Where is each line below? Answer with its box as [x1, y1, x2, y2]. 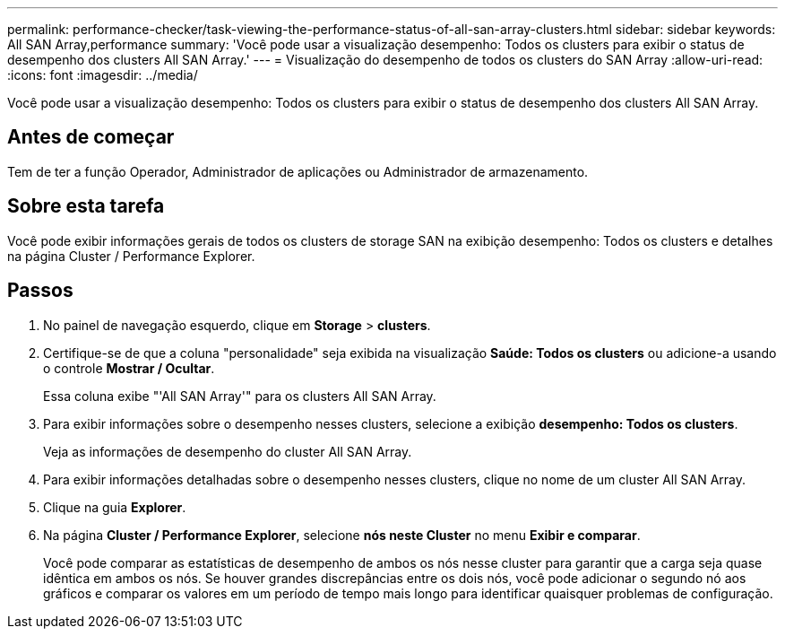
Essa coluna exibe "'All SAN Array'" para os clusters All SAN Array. [43, 388, 436, 404]
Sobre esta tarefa [7, 195, 165, 218]
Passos [7, 279, 73, 302]
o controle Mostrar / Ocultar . [43, 360, 215, 376]
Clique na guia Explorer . [43, 499, 186, 515]
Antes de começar [7, 126, 175, 149]
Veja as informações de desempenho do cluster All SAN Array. [43, 443, 412, 459]
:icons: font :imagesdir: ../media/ [7, 67, 198, 83]
